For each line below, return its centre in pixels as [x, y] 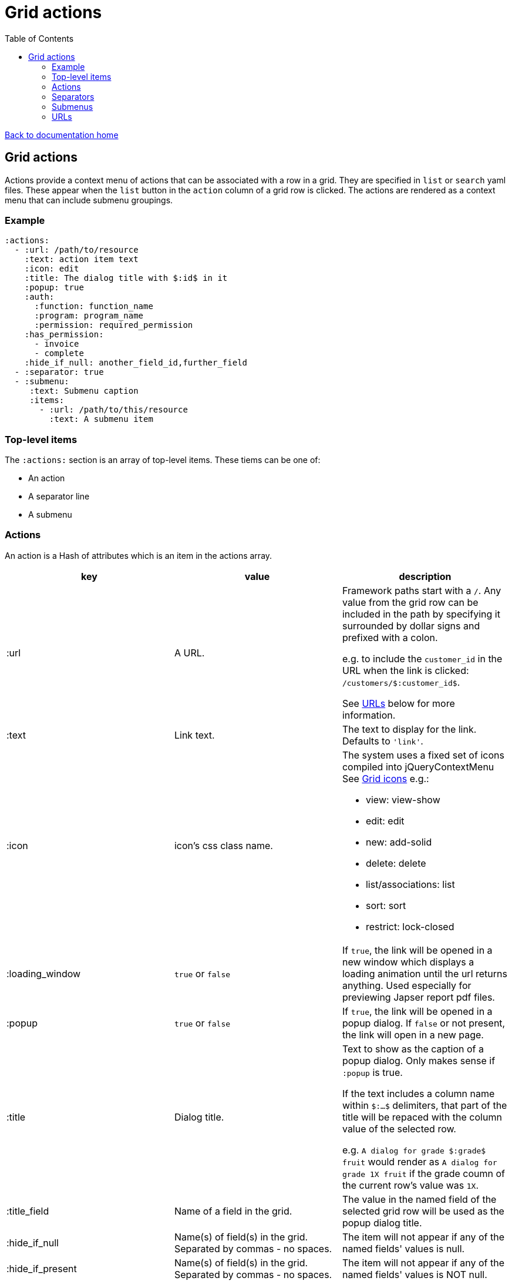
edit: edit [385, 821]
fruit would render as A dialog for [420, 1161]
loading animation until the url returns [425, 973]
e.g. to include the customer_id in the [422, 658]
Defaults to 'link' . [383, 741]
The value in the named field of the [419, 1199]
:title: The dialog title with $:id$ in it [126, 278]
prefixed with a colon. [390, 637]
